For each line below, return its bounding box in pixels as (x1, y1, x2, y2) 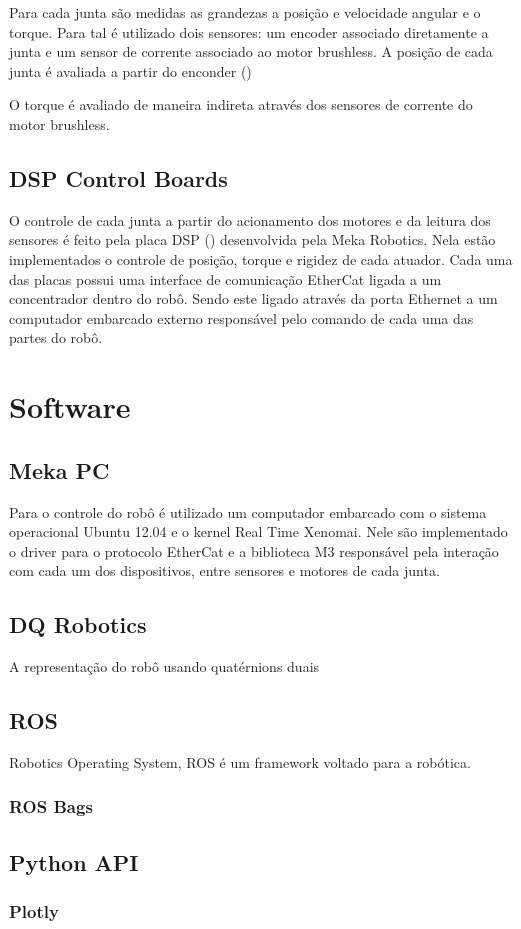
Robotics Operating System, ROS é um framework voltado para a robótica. (9, 751, 471, 772)
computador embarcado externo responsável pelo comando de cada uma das (9, 307, 474, 328)
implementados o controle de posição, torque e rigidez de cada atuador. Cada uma (9, 248, 513, 269)
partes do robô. (9, 327, 103, 348)
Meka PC (9, 454, 110, 485)
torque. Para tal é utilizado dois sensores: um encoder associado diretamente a (9, 21, 489, 42)
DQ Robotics (9, 609, 147, 640)
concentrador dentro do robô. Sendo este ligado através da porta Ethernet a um (9, 288, 498, 309)
